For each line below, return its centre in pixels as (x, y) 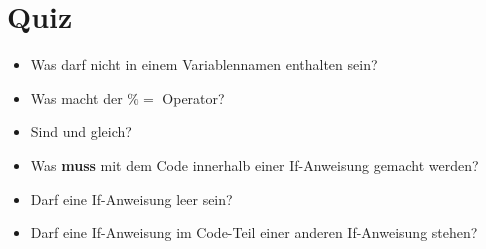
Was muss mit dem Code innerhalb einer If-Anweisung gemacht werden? (254, 164)
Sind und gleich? (81, 131)
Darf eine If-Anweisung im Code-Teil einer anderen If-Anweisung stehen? (254, 232)
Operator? (193, 97)
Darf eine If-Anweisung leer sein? (131, 198)
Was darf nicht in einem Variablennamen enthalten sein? (204, 64)
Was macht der (76, 97)
